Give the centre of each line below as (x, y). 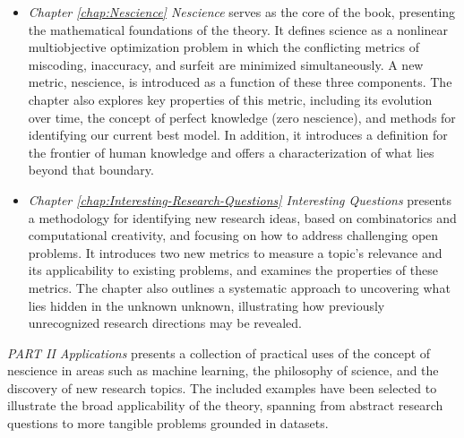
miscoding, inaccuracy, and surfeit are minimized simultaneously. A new (226, 64)
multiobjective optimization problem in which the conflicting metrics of (223, 47)
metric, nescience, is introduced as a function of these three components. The (240, 82)
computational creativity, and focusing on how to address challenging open (233, 235)
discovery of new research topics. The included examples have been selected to (222, 387)
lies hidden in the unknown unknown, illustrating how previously (206, 305)
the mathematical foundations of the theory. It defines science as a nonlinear (238, 29)
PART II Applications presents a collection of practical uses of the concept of (219, 352)
